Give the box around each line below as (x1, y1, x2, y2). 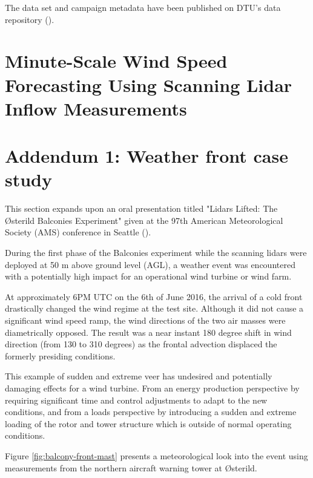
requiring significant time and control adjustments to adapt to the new (5, 393, 268, 406)
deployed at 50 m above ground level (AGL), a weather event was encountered (5, 258, 295, 270)
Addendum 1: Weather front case (5, 143, 288, 168)
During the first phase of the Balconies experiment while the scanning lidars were (5, 246, 307, 259)
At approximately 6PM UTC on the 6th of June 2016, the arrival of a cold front (5, 290, 303, 303)
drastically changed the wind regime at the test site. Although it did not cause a (5, 302, 304, 315)
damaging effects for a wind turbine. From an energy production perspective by (5, 381, 300, 394)
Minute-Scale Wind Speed (5, 48, 228, 73)
